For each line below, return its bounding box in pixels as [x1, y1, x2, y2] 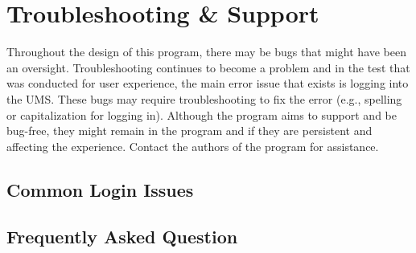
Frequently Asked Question [6, 224, 238, 249]
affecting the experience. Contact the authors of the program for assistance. [6, 137, 379, 154]
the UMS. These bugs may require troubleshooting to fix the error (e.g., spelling [6, 90, 402, 107]
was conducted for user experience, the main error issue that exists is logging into [6, 75, 409, 92]
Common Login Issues [6, 177, 194, 202]
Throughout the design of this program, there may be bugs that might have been [6, 43, 407, 60]
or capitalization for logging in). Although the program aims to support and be [6, 106, 397, 123]
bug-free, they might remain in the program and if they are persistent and [6, 122, 373, 139]
